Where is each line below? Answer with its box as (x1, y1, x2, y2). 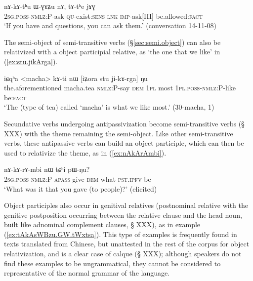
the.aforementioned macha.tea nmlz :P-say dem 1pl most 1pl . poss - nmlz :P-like (4, 82, 236, 93)
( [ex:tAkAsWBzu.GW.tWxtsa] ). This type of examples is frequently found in (4, 229, 237, 239)
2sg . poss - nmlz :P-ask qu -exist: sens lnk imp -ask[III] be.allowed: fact (4, 10, 203, 21)
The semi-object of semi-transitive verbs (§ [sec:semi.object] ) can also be (4, 37, 221, 47)
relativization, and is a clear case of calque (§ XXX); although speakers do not (4, 248, 242, 259)
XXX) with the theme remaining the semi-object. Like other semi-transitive (4, 128, 233, 138)
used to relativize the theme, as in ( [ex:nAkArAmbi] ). (4, 147, 167, 158)
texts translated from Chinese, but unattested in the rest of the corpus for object (4, 239, 250, 249)
